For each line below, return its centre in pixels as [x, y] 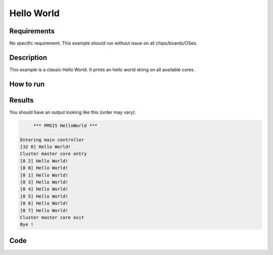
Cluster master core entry [53, 154]
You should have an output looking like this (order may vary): [73, 112]
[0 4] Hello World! [44, 189]
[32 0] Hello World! [45, 147]
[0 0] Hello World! [44, 168]
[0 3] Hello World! [44, 182]
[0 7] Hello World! [44, 210]
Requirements [32, 31]
